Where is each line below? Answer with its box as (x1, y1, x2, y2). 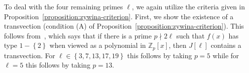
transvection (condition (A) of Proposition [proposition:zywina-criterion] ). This (4, 21, 244, 31)
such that (176, 30, 205, 40)
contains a (211, 40, 242, 50)
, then (169, 40, 187, 50)
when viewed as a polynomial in (49, 40, 146, 50)
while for (213, 50, 239, 60)
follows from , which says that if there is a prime (4, 30, 152, 40)
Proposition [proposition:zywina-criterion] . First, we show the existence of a (4, 11, 234, 21)
